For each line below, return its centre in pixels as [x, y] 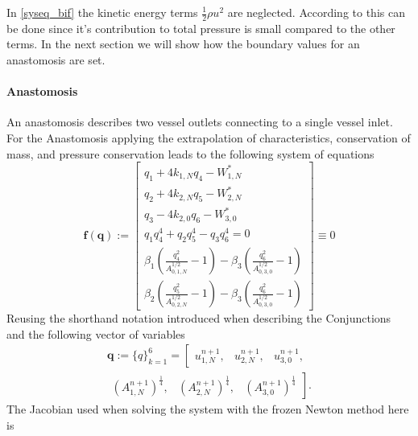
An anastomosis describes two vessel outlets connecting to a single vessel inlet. [200, 122]
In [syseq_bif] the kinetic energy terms [102, 12]
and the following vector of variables [96, 333]
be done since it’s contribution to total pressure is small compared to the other [201, 28]
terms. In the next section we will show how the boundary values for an [183, 44]
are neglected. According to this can [316, 12]
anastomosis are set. [56, 60]
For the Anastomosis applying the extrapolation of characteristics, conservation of [209, 138]
